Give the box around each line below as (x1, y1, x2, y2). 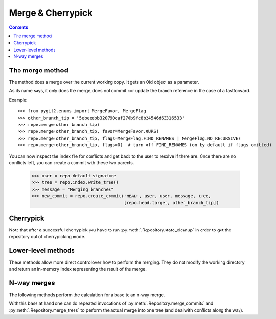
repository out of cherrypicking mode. (9, 234, 86, 240)
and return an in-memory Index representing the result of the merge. (9, 266, 147, 272)
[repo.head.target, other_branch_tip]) (124, 200, 219, 206)
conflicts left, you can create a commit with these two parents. (9, 159, 134, 165)
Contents (9, 24, 29, 30)
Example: (9, 97, 28, 103)
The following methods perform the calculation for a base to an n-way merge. (9, 292, 165, 298)
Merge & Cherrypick (9, 7, 92, 18)
